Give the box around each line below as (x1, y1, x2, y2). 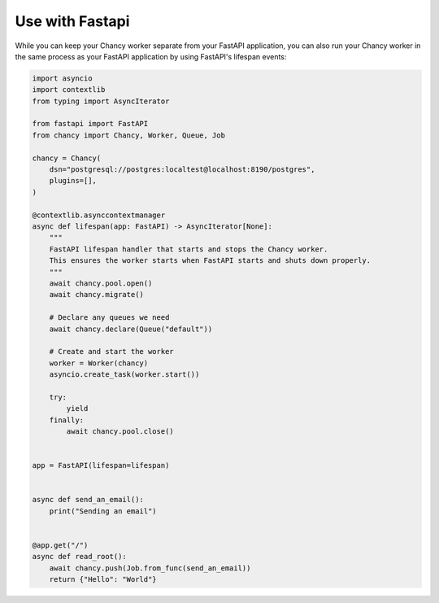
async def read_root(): (32, 552, 128, 561)
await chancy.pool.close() (66, 427, 174, 436)
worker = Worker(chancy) (49, 358, 149, 368)
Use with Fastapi (15, 12, 130, 30)
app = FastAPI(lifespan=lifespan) (32, 461, 170, 470)
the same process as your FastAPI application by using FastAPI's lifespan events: (15, 51, 287, 61)
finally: (49, 415, 85, 425)
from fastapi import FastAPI (32, 119, 149, 129)
